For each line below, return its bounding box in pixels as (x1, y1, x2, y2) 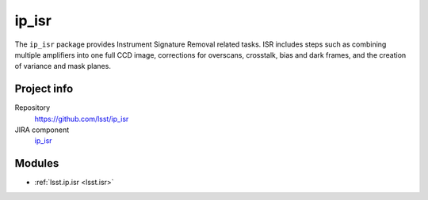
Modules (14, 157, 59, 170)
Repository (14, 103, 51, 112)
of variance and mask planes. (14, 62, 111, 71)
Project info (14, 82, 74, 96)
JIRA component (14, 125, 70, 134)
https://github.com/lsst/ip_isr (34, 114, 129, 123)
